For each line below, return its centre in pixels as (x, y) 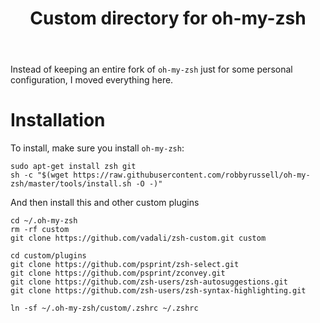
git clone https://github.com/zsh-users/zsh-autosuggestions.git (149, 282)
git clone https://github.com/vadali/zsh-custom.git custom (138, 238)
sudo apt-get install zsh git (73, 167)
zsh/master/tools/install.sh (71, 184)
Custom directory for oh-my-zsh (168, 18)
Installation (58, 120)
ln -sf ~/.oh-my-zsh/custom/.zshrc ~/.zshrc (104, 308)
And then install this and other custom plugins (105, 203)
